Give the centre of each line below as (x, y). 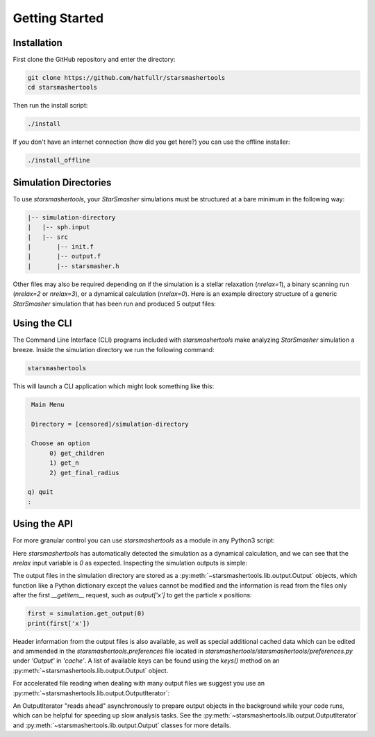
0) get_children (77, 453)
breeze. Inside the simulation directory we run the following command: (114, 349)
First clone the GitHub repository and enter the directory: (94, 60)
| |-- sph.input (59, 227)
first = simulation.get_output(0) (86, 614)
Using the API (43, 524)
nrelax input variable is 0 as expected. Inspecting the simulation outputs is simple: (130, 563)
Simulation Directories (62, 182)
